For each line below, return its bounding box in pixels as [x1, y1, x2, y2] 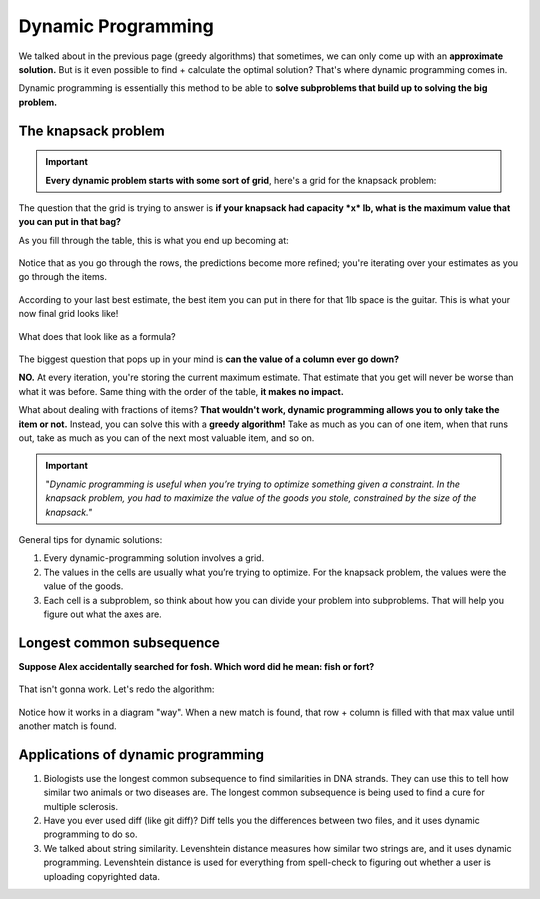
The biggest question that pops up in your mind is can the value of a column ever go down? [18, 353, 400, 365]
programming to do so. [43, 828, 138, 840]
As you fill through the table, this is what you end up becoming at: [18, 234, 289, 246]
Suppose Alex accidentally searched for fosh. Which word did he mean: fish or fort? [18, 660, 375, 672]
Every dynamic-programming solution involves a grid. [43, 552, 265, 564]
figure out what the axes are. [43, 608, 162, 620]
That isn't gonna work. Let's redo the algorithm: [18, 683, 215, 695]
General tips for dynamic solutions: [18, 533, 163, 545]
